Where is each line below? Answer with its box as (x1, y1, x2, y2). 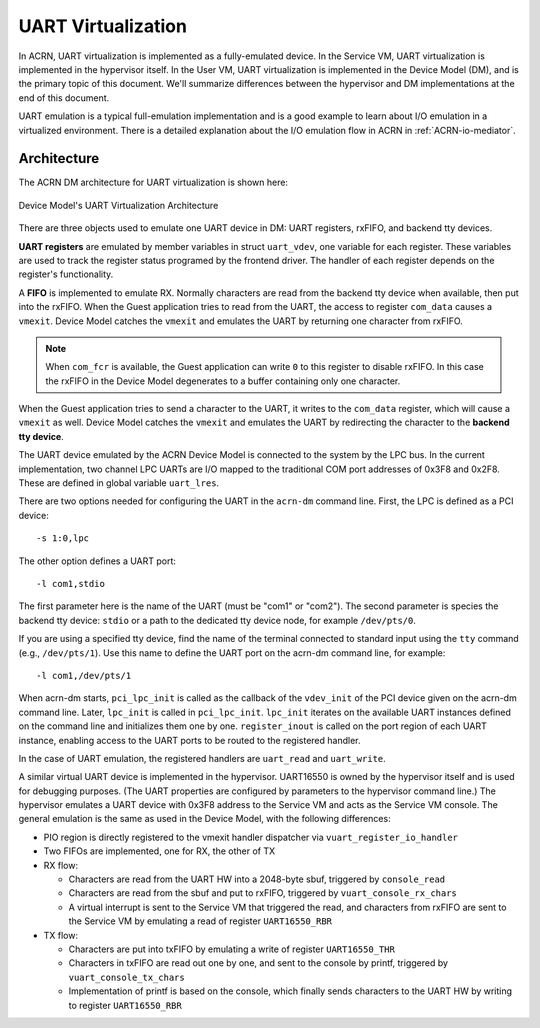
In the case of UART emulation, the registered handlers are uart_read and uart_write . (18, 752, 387, 764)
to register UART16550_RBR (68, 999, 182, 1011)
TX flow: (43, 929, 79, 941)
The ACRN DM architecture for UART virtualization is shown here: (18, 176, 289, 189)
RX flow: (43, 859, 79, 871)
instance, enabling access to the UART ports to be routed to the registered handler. (18, 734, 361, 746)
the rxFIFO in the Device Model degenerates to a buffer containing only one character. (45, 375, 401, 387)
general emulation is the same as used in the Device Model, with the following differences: (18, 813, 391, 825)
